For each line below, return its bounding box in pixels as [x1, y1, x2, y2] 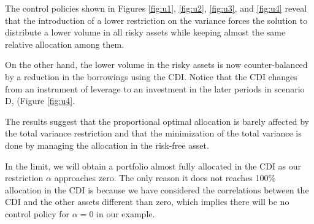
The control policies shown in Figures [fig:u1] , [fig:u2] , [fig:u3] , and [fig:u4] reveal [5, 2, 307, 14]
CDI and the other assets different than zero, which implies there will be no [5, 195, 289, 208]
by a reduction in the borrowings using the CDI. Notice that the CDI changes [5, 70, 297, 83]
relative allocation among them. [5, 37, 124, 50]
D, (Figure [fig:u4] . [5, 94, 75, 107]
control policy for [5, 207, 70, 220]
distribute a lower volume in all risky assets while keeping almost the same [5, 26, 286, 39]
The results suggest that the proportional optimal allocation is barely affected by [5, 114, 309, 127]
